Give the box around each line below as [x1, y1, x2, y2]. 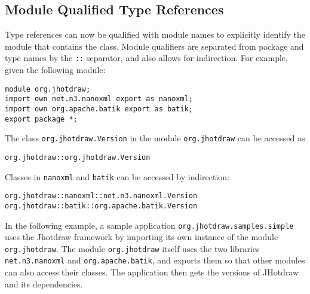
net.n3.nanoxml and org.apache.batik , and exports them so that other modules [5, 254, 305, 266]
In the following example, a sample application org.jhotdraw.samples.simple [5, 219, 294, 231]
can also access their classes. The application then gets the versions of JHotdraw [5, 266, 299, 278]
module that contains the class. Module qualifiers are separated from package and [5, 40, 304, 52]
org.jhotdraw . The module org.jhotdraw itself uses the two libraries [5, 242, 260, 254]
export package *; [5, 114, 78, 123]
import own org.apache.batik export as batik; [5, 104, 193, 113]
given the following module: [5, 63, 106, 76]
